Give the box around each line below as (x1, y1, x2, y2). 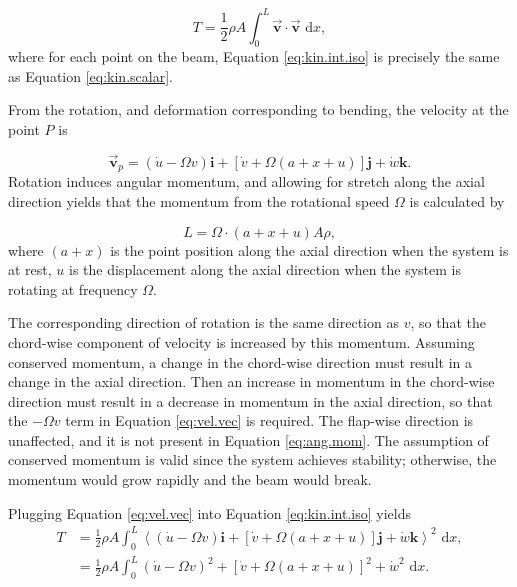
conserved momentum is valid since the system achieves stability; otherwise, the (8, 449, 497, 470)
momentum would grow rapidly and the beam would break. (8, 469, 372, 490)
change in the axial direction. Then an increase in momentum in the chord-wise (8, 371, 495, 392)
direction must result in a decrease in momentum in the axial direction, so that (8, 390, 493, 411)
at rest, (8, 259, 52, 280)
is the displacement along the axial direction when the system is (69, 259, 462, 280)
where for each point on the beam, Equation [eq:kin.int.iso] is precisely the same (8, 46, 500, 67)
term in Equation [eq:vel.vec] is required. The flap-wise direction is (65, 410, 474, 431)
